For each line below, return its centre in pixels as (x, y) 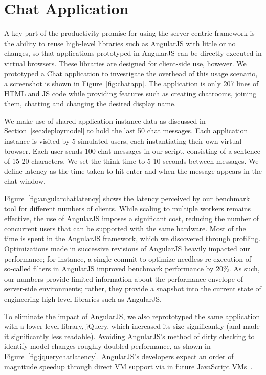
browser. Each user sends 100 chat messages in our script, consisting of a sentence (132, 151)
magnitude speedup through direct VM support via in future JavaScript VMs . (128, 366)
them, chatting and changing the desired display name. (90, 103)
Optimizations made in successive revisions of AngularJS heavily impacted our (127, 248)
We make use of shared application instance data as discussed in (105, 120)
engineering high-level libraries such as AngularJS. (83, 298)
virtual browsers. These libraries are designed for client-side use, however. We (125, 63)
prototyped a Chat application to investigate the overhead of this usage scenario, (131, 73)
